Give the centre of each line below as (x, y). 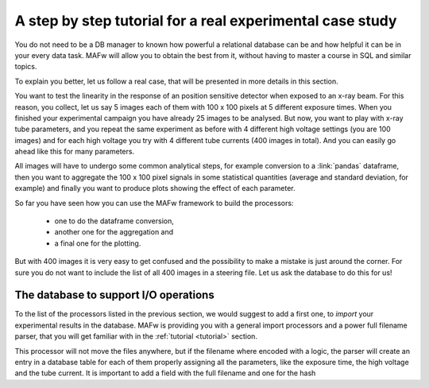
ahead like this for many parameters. (75, 152)
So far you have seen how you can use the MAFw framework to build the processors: (154, 203)
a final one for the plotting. (98, 243)
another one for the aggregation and (114, 232)
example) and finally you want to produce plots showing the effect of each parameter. (155, 188)
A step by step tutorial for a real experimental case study (206, 21)
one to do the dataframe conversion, (114, 221)
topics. (26, 67)
